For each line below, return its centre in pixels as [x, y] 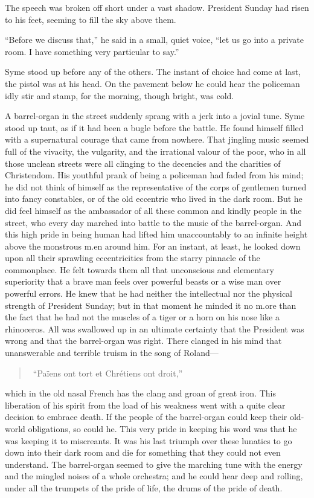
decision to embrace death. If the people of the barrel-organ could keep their [146, 417]
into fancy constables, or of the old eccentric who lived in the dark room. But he [154, 199]
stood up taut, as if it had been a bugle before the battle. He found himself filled [154, 127]
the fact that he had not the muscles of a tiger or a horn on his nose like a [142, 317]
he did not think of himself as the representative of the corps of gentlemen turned [156, 186]
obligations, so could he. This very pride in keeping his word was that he [162, 428]
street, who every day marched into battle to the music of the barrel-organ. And [153, 222]
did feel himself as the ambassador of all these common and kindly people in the [153, 210]
